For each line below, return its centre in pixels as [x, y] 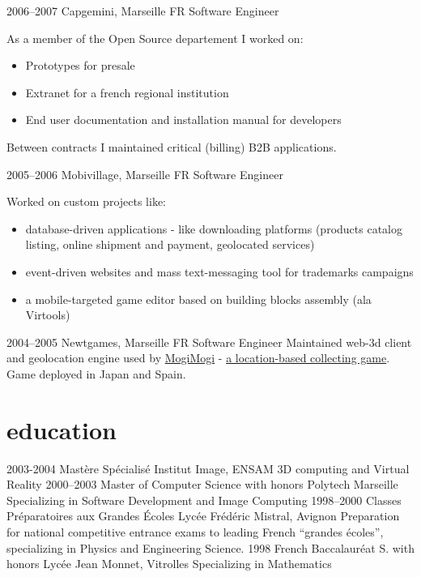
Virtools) [48, 315]
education [62, 429]
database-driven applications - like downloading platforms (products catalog [214, 228]
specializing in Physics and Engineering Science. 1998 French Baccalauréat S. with [210, 547]
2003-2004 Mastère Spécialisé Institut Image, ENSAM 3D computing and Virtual [208, 468]
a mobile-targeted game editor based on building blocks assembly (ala [198, 299]
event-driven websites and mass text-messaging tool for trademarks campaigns [219, 271]
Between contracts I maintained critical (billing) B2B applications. [172, 146]
